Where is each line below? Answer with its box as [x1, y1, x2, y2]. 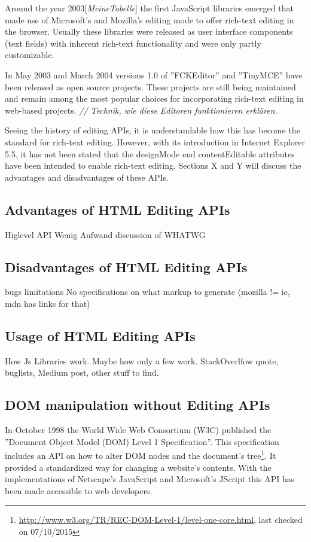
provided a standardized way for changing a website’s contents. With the [5, 461, 272, 473]
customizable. [5, 48, 54, 61]
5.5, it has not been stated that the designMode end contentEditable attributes [5, 147, 295, 160]
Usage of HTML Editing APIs [5, 326, 196, 345]
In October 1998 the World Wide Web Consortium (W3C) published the [5, 424, 272, 436]
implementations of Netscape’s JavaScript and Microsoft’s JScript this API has [5, 473, 295, 485]
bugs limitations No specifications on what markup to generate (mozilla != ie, [5, 285, 290, 298]
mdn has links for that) [5, 297, 90, 309]
